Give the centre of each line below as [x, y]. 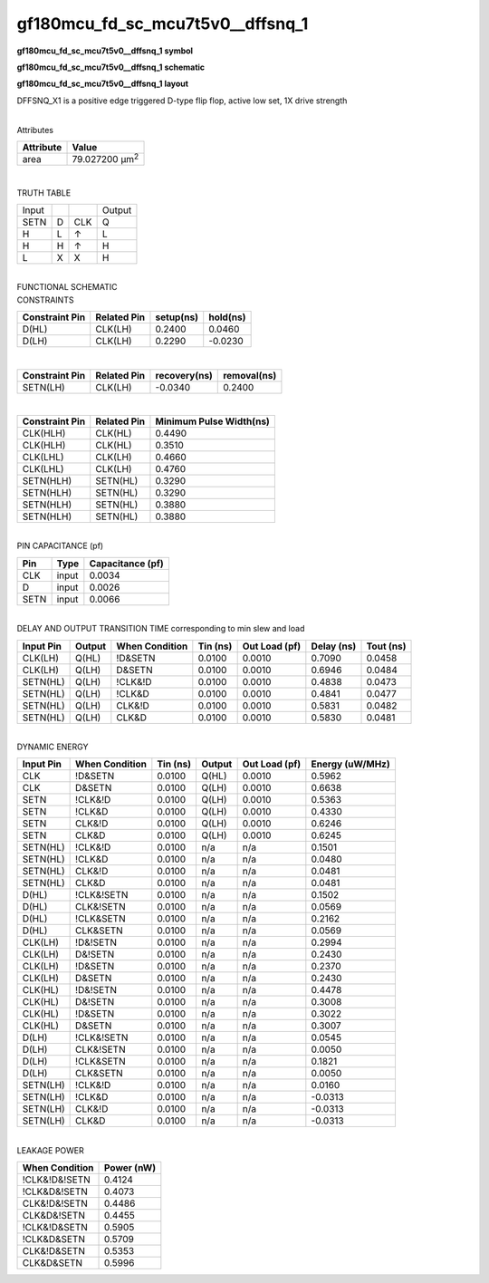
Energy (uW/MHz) [351, 764]
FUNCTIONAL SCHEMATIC [67, 287]
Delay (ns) [334, 646]
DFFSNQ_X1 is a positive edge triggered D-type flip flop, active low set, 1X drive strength [182, 101]
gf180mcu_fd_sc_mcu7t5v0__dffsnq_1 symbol [105, 51]
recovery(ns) [184, 375]
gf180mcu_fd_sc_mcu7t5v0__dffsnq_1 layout [103, 84]
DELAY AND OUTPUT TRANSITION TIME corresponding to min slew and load [161, 629]
